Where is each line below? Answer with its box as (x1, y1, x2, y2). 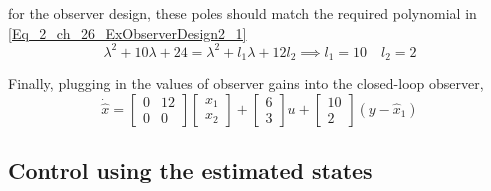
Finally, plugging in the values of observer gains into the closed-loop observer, (8, 73, 484, 94)
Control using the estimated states (8, 155, 373, 186)
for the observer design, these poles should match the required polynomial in (8, 3, 477, 23)
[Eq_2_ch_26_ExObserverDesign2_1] (8, 22, 247, 43)
